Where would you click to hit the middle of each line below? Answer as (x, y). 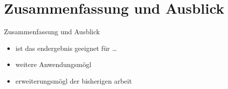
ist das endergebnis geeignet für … (66, 48)
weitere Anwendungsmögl (53, 64)
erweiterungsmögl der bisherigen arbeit (74, 80)
